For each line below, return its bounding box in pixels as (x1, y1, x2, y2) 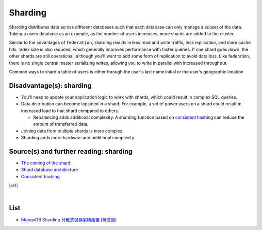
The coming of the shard (21, 160, 70, 166)
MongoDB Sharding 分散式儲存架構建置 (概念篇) (21, 216, 117, 222)
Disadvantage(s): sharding (9, 81, 92, 89)
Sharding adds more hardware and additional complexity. (21, 135, 135, 141)
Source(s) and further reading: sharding (9, 147, 133, 156)
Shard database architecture (21, 167, 78, 172)
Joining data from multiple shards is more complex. (21, 128, 124, 134)
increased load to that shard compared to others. (21, 108, 119, 114)
